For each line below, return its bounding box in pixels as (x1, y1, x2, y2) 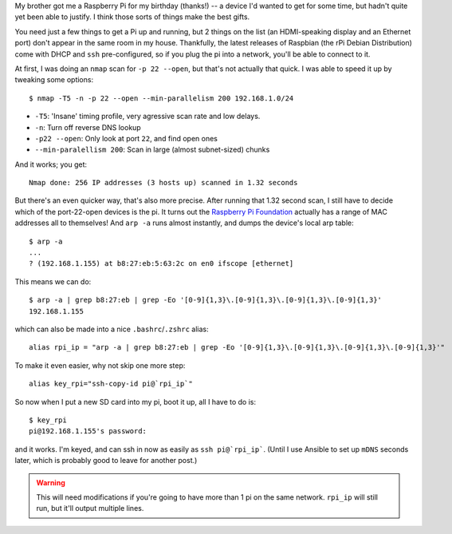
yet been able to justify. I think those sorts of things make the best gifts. (14, 12, 250, 22)
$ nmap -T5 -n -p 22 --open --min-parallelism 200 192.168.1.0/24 (29, 93, 294, 103)
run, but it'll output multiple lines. (36, 504, 144, 513)
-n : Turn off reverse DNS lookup (34, 122, 141, 132)
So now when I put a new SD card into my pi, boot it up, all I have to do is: (14, 397, 257, 406)
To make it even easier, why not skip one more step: (14, 360, 186, 370)
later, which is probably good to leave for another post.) (14, 456, 198, 465)
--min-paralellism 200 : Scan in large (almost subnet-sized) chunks (34, 144, 270, 155)
